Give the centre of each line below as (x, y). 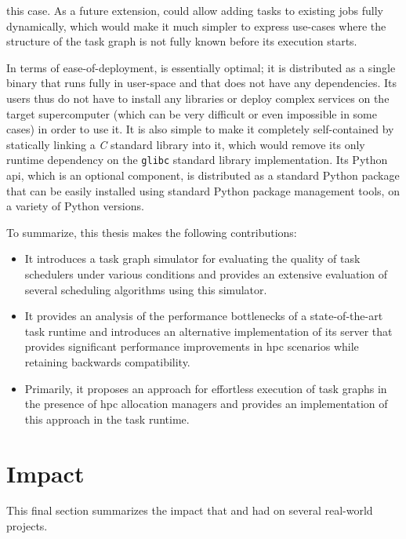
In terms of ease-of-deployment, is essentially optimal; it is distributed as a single (201, 67)
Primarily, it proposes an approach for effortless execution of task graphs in (206, 388)
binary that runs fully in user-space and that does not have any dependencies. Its (201, 83)
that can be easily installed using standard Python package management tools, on (203, 190)
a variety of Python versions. (75, 206)
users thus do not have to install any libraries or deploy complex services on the (198, 98)
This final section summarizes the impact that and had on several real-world (190, 510)
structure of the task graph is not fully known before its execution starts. (182, 41)
